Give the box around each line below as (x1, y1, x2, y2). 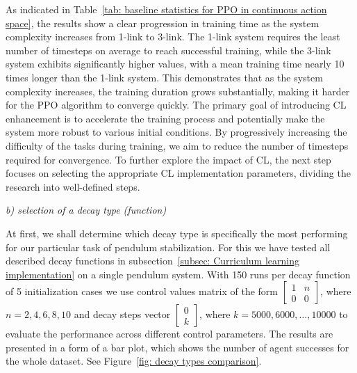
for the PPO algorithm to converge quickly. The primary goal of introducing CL (6, 97, 347, 112)
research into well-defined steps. (6, 179, 140, 193)
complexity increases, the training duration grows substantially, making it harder (6, 84, 350, 98)
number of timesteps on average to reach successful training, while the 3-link (6, 42, 331, 57)
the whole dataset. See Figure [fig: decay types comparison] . (6, 354, 262, 368)
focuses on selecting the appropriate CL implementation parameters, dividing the (6, 166, 351, 180)
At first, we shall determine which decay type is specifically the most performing (6, 225, 348, 240)
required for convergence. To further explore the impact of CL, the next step (6, 152, 331, 166)
